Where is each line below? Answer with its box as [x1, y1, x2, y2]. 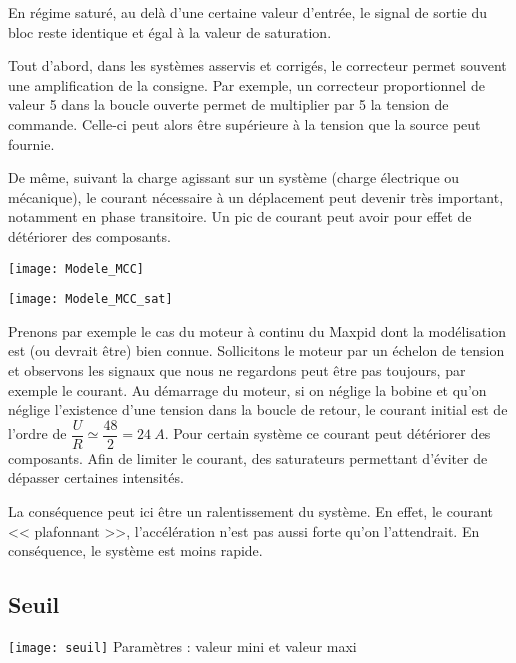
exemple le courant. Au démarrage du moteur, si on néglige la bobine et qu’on [8, 379, 487, 400]
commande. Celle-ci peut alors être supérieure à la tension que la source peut [8, 113, 481, 134]
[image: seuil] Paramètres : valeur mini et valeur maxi [8, 636, 357, 657]
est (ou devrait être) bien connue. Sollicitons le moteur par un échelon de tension [8, 340, 505, 361]
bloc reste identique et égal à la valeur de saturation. [8, 21, 332, 42]
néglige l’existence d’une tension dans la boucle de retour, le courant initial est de [8, 399, 508, 420]
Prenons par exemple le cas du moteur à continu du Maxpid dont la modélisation [8, 320, 506, 341]
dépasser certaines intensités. [8, 467, 184, 488]
